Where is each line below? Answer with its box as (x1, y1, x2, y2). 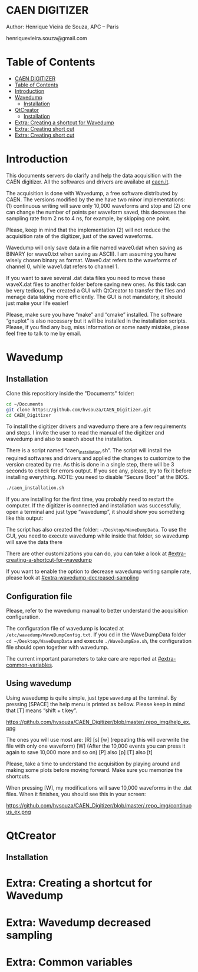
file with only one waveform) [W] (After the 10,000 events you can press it (6, 742, 186, 749)
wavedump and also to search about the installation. (6, 436, 133, 443)
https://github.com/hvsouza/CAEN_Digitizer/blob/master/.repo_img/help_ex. (6, 718, 191, 725)
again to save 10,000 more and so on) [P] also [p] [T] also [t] (6, 748, 153, 755)
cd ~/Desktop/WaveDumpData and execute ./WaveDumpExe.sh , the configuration (6, 637, 192, 644)
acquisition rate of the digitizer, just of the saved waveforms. (6, 232, 153, 240)
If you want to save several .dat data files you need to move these (6, 274, 166, 281)
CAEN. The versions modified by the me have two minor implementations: (6, 196, 186, 203)
